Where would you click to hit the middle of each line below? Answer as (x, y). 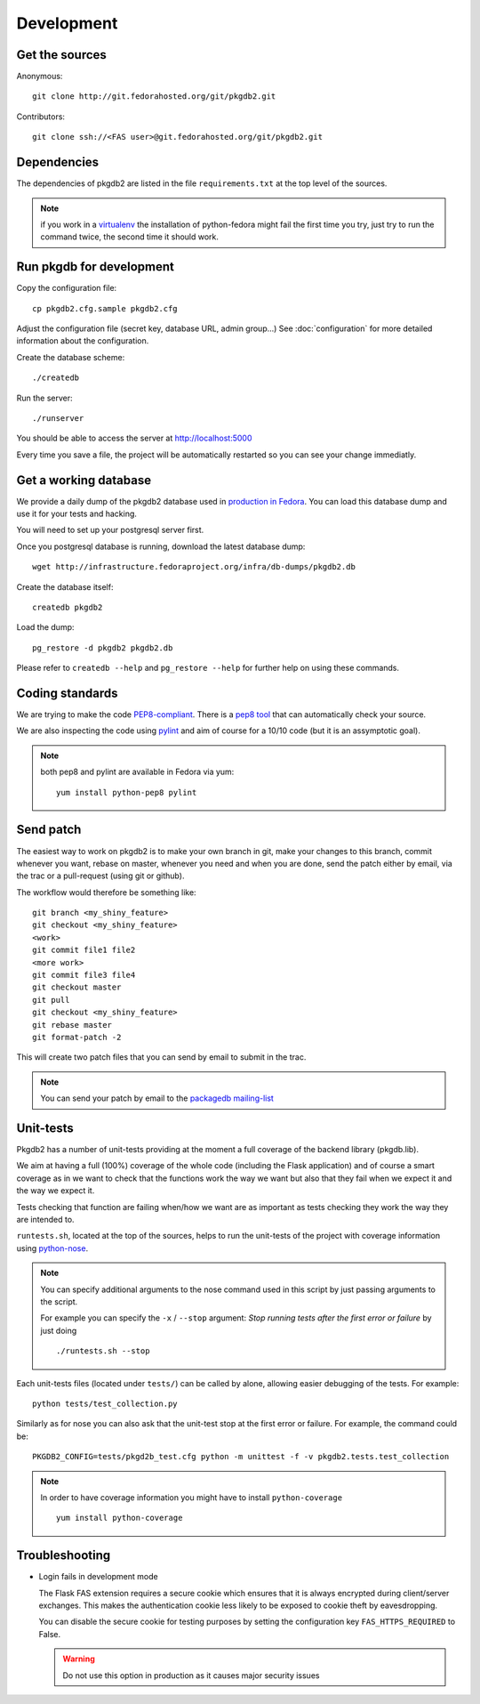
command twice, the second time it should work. (130, 237)
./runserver (58, 418)
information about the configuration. (83, 341)
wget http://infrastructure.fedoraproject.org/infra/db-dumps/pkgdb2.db (194, 567)
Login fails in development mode (99, 1577)
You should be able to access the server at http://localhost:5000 (134, 438)
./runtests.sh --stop (103, 1351)
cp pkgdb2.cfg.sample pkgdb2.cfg (105, 308)
